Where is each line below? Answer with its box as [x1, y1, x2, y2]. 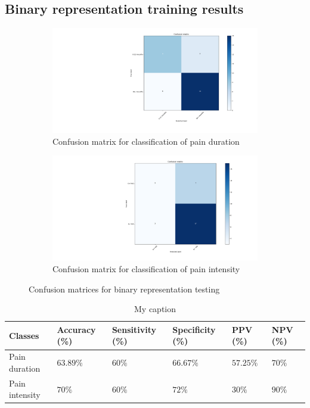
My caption [134, 303, 176, 315]
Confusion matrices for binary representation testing [29, 282, 220, 295]
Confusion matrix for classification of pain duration [52, 135, 240, 147]
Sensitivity [111, 323, 156, 335]
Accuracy [57, 323, 96, 335]
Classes [9, 329, 39, 341]
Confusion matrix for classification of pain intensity [52, 263, 240, 275]
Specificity [172, 323, 216, 335]
